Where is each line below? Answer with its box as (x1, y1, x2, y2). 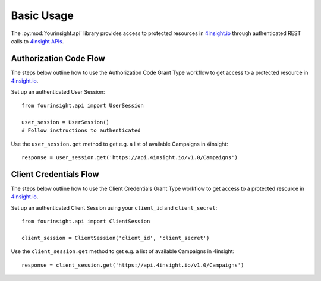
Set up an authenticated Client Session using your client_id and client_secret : (11, 204, 218, 211)
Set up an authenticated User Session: (11, 88, 105, 95)
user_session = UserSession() (21, 119, 110, 125)
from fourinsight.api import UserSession (21, 102, 144, 109)
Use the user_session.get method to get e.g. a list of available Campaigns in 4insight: (11, 140, 228, 147)
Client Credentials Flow (11, 169, 99, 179)
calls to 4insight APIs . (11, 37, 64, 45)
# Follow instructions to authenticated (21, 127, 141, 134)
